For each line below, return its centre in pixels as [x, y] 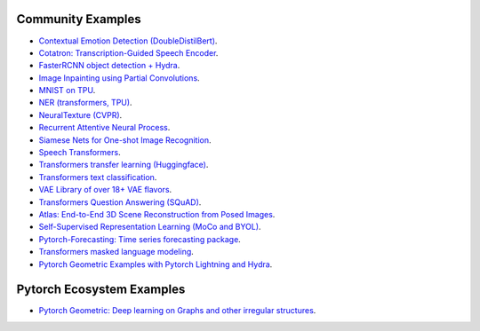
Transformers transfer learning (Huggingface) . [124, 165]
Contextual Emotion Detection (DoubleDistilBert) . [128, 41]
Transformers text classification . [98, 177]
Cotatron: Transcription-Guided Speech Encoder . [128, 52]
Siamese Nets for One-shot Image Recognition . [125, 140]
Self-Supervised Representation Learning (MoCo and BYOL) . [150, 227]
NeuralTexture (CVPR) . [80, 114]
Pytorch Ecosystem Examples [101, 290]
